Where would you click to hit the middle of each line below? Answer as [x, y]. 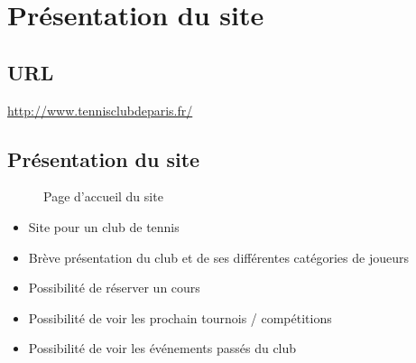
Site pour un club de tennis [104, 226]
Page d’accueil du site [103, 196]
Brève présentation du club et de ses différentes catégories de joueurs [218, 257]
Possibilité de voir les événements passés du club [162, 348]
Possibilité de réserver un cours [114, 288]
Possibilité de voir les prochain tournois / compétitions [180, 317]
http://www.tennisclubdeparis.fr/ [100, 110]
